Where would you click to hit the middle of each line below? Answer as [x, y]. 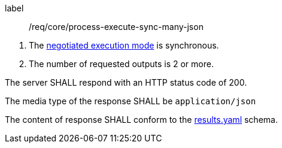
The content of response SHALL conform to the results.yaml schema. [141, 120]
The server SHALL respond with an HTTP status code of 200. [126, 82]
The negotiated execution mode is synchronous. [124, 45]
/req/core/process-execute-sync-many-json [116, 27]
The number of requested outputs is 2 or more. [121, 64]
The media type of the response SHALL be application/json [131, 101]
